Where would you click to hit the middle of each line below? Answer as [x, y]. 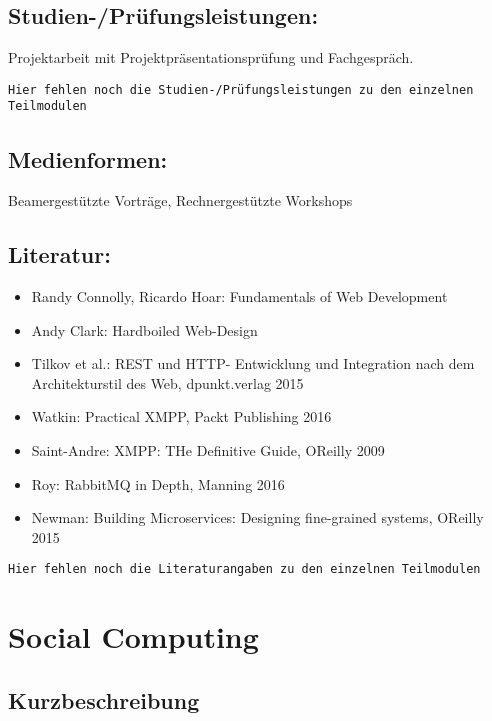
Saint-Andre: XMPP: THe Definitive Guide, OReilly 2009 [208, 450]
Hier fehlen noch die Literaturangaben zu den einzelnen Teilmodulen [244, 569]
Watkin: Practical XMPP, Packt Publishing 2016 [181, 416]
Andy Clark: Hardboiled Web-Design [144, 329]
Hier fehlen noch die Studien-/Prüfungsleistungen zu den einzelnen [241, 89]
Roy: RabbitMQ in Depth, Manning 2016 [158, 483]
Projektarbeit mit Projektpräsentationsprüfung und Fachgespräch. [211, 57]
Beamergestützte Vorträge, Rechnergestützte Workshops [180, 200]
